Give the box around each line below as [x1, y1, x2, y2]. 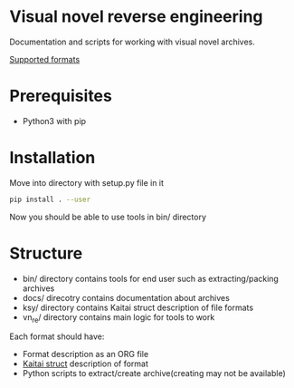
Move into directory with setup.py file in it [9, 177, 165, 188]
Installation [9, 148, 96, 169]
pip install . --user [9, 195, 91, 204]
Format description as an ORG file [22, 349, 149, 360]
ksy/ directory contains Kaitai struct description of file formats [22, 302, 254, 313]
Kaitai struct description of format [22, 358, 149, 369]
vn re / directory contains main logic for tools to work [22, 311, 215, 325]
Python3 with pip [22, 115, 87, 126]
